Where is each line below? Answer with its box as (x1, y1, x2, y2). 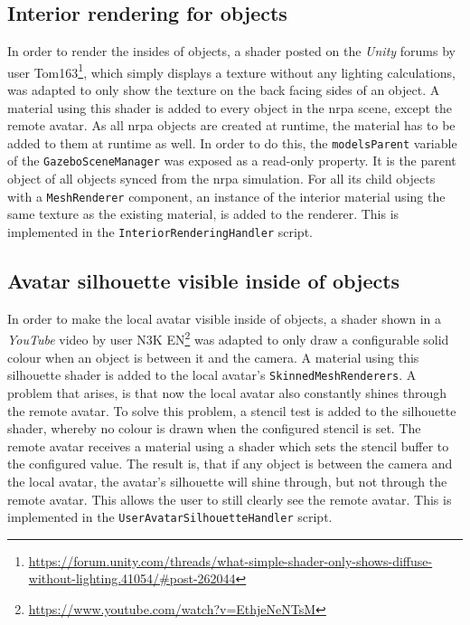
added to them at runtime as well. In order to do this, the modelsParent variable (7, 133, 457, 152)
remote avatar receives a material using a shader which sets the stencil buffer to (7, 436, 449, 455)
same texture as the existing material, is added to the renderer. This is (7, 204, 399, 223)
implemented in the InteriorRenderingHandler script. (7, 222, 313, 241)
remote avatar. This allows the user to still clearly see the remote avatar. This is (7, 489, 452, 508)
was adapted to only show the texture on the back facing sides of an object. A (7, 80, 440, 99)
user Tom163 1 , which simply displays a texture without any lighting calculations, (7, 60, 456, 81)
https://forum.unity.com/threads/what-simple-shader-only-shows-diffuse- (28, 551, 433, 570)
